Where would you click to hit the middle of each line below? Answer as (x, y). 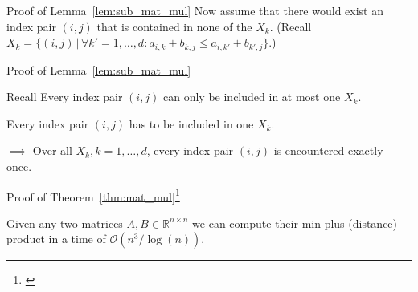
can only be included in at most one (252, 97)
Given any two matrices (65, 223)
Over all (52, 150)
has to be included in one (191, 123)
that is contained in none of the (174, 26)
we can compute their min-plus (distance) (295, 223)
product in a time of (56, 239)
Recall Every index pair (65, 97)
